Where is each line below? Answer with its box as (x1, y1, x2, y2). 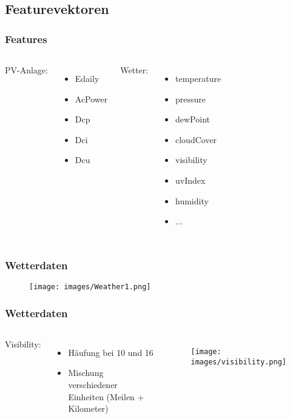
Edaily (75, 72, 99, 84)
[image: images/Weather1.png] (29, 282, 151, 291)
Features (5, 31, 47, 46)
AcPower (75, 92, 108, 105)
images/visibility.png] (191, 357, 287, 366)
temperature (175, 72, 221, 84)
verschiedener (68, 378, 118, 391)
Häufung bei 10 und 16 (68, 346, 153, 358)
